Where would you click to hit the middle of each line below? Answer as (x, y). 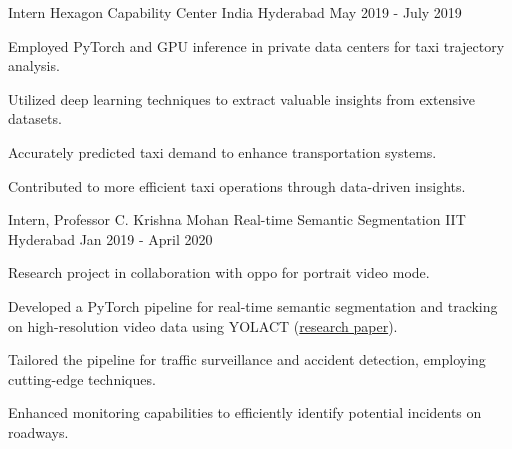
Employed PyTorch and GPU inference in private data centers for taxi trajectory (256, 45)
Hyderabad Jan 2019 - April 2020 (110, 238)
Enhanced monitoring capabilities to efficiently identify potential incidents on (245, 412)
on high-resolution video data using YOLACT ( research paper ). (203, 325)
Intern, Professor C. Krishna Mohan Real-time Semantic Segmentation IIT (237, 219)
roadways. (38, 431)
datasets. (35, 118)
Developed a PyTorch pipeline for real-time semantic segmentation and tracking (253, 305)
